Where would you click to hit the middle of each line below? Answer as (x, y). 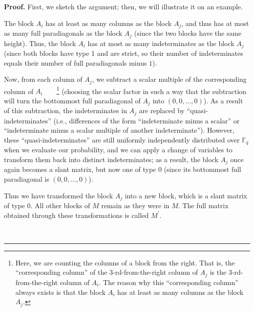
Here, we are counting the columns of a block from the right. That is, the (125, 262)
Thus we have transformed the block (59, 195)
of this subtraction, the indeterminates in (65, 110)
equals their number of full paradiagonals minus (75, 62)
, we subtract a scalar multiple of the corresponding (169, 79)
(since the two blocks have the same (188, 33)
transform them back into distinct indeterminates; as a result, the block (111, 159)
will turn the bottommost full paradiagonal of (72, 100)
